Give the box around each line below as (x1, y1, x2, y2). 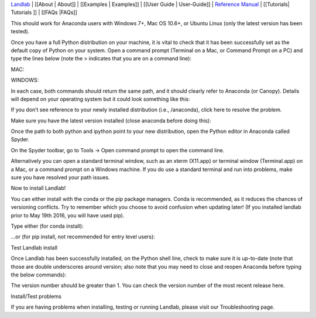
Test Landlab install (11, 244, 58, 251)
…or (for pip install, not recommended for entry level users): (11, 233, 155, 240)
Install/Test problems (11, 293, 61, 300)
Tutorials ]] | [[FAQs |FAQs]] (11, 9, 77, 16)
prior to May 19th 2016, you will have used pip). (11, 211, 125, 219)
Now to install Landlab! (11, 184, 66, 192)
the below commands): (11, 271, 67, 278)
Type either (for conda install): (11, 223, 84, 230)
